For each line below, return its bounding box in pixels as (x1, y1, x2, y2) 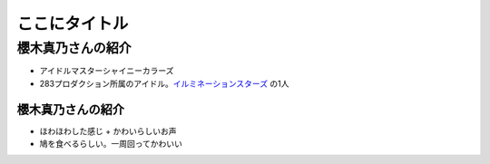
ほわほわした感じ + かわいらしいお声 (39, 125, 177, 136)
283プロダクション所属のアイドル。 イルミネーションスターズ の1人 (39, 78, 289, 89)
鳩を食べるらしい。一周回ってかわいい (39, 139, 183, 150)
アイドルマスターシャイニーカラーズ (39, 65, 174, 76)
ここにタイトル (16, 14, 129, 34)
